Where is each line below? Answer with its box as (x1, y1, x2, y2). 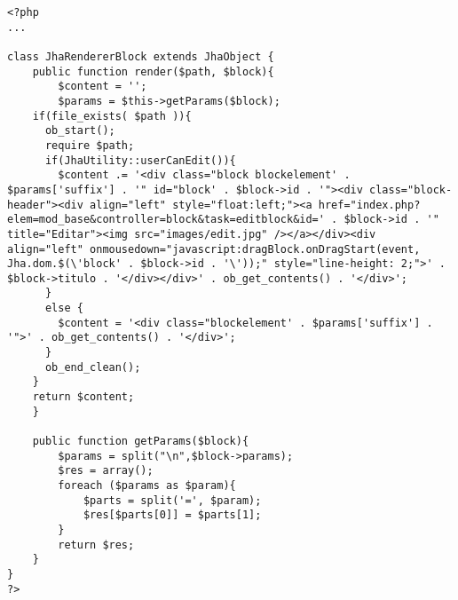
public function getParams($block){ (32, 435, 249, 448)
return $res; (58, 538, 135, 551)
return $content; (32, 391, 135, 404)
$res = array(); (58, 464, 154, 478)
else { (44, 302, 83, 315)
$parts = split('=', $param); (83, 493, 262, 507)
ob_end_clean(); (44, 360, 141, 374)
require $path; (44, 138, 135, 152)
